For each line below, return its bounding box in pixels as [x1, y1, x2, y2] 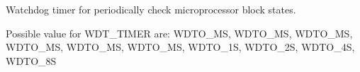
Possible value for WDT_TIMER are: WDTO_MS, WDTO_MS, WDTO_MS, [6, 25, 353, 40]
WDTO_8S [6, 53, 57, 68]
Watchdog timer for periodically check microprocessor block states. [6, 2, 296, 16]
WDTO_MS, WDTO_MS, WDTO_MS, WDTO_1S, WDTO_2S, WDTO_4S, [6, 40, 355, 54]
